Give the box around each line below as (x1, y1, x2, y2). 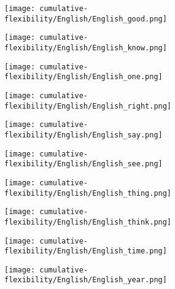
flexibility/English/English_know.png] (4, 43, 167, 52)
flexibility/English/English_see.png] (4, 160, 163, 169)
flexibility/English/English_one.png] (4, 72, 163, 82)
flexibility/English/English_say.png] (4, 130, 163, 139)
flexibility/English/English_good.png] (4, 14, 167, 23)
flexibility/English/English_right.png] (4, 101, 172, 110)
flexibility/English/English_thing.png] (4, 188, 172, 198)
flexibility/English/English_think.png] (4, 217, 172, 226)
